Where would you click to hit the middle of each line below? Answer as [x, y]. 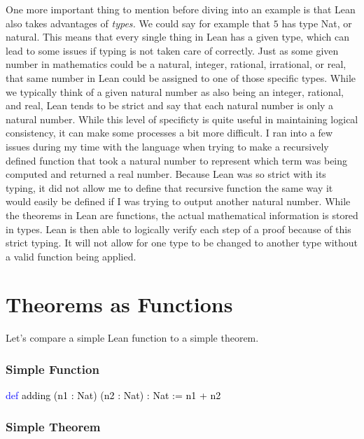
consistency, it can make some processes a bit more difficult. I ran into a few [169, 133]
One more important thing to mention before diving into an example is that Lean [181, 9]
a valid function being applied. [71, 256]
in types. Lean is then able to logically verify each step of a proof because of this [178, 229]
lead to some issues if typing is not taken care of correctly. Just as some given [172, 50]
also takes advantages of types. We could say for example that [138, 23]
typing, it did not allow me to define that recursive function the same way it [169, 187]
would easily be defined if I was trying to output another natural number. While [178, 201]
